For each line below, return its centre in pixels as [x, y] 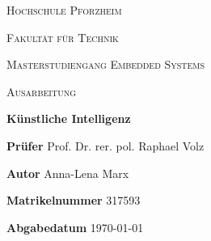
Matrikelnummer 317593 [74, 200]
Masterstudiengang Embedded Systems [106, 64]
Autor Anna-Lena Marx [68, 173]
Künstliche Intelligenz [69, 118]
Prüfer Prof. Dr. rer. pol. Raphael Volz [105, 145]
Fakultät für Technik [63, 37]
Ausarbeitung [41, 91]
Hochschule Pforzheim [64, 10]
